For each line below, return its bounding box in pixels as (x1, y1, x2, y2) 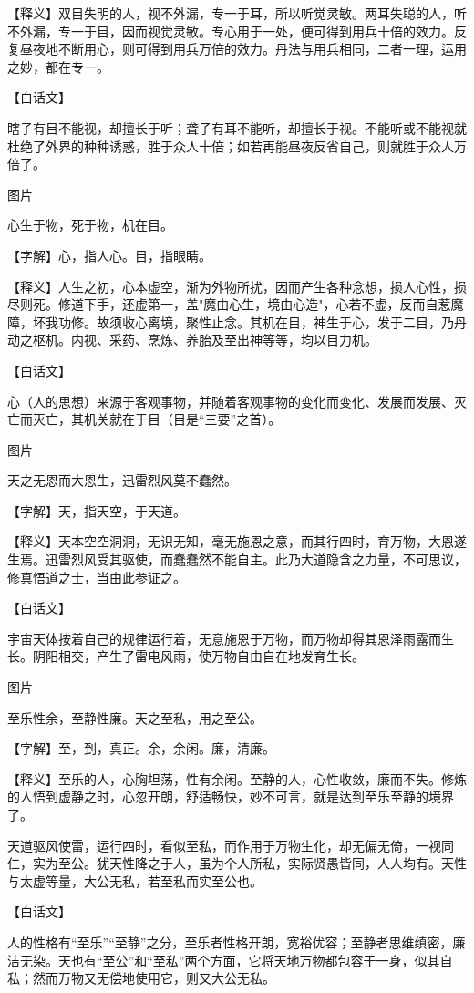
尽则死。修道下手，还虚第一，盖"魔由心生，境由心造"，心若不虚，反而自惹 (7, 295, 451, 314)
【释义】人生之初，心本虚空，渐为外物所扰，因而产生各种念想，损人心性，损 (7, 276, 467, 295)
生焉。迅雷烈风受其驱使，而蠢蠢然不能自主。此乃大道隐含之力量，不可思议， (7, 550, 467, 569)
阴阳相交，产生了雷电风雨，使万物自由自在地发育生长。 (32, 646, 365, 666)
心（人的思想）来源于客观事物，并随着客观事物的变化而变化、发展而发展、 (7, 391, 454, 410)
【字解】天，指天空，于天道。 (7, 501, 186, 520)
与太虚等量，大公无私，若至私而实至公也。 (7, 871, 263, 890)
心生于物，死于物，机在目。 (7, 215, 173, 234)
